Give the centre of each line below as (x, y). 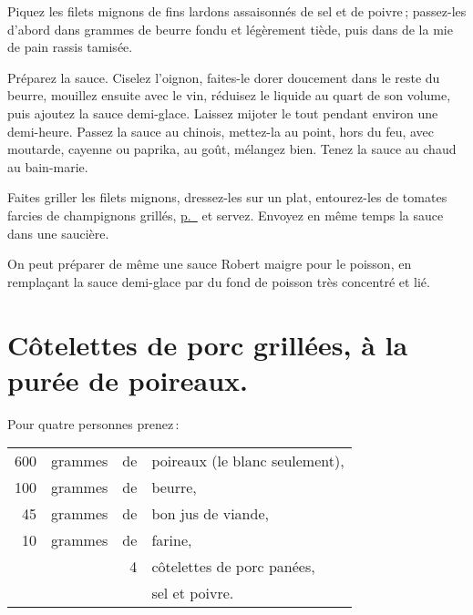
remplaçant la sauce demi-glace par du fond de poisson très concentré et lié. (219, 281)
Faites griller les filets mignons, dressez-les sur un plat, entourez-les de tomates (227, 197)
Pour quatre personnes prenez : (93, 423)
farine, (172, 540)
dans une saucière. (58, 233)
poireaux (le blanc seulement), (248, 461)
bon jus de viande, (210, 514)
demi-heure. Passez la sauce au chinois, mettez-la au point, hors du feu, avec (221, 131)
